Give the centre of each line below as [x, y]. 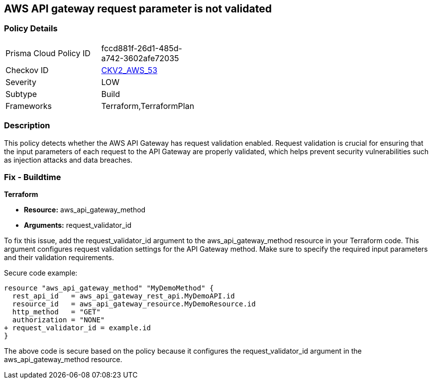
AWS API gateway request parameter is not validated [138, 9]
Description [27, 126]
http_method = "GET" [56, 312]
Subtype [21, 94]
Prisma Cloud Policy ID [48, 53]
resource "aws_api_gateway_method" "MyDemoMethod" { [109, 288]
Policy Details [31, 29]
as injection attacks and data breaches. [68, 160]
